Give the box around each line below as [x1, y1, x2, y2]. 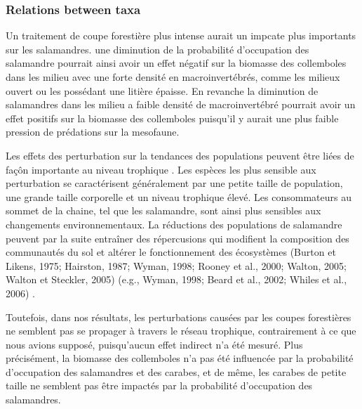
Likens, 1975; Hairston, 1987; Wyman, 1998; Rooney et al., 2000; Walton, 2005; [6, 258, 347, 273]
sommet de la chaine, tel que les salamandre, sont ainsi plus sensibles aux [6, 203, 321, 218]
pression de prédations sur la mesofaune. [6, 124, 180, 139]
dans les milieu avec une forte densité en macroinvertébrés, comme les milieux [6, 70, 340, 84]
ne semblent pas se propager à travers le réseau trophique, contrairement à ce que [6, 323, 356, 338]
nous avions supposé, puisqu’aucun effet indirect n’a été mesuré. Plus [6, 337, 303, 351]
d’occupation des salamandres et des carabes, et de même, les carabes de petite [6, 364, 347, 379]
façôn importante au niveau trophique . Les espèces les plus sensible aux [6, 162, 316, 176]
